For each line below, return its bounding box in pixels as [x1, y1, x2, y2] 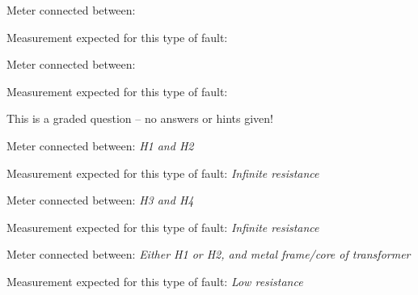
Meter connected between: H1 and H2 [6, 137, 194, 154]
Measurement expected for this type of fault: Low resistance [6, 272, 303, 289]
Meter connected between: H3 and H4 [6, 192, 194, 209]
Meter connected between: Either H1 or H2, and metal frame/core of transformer [6, 246, 411, 263]
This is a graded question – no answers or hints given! [6, 110, 273, 127]
